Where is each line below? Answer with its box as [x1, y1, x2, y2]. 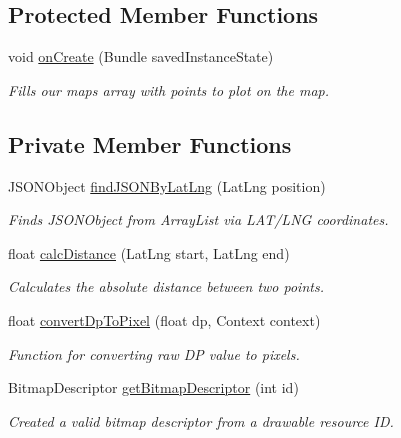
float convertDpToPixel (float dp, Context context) [8, 309, 321, 330]
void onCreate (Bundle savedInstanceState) [8, 46, 274, 67]
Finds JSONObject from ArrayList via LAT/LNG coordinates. [8, 209, 389, 230]
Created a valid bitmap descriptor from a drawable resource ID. [8, 410, 394, 431]
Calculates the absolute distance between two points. [8, 276, 324, 297]
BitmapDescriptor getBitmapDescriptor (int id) [8, 377, 299, 398]
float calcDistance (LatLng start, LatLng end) [8, 242, 290, 263]
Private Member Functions [8, 128, 292, 159]
